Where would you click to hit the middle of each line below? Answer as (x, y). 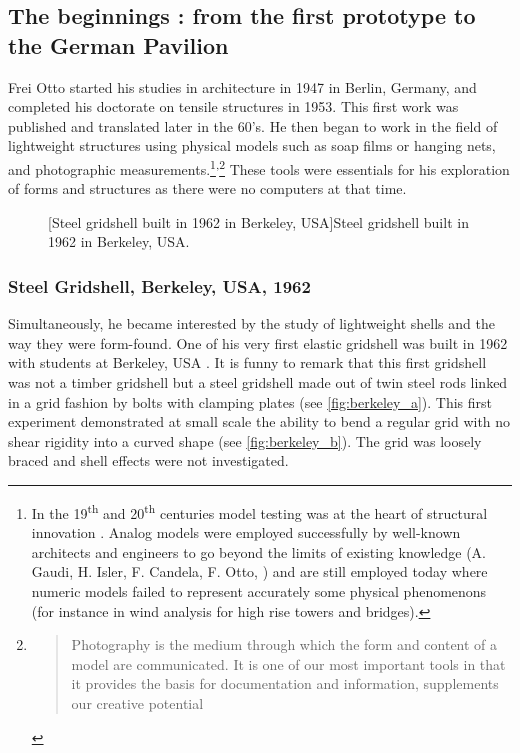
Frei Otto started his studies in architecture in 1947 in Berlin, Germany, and (242, 86)
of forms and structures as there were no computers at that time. (207, 188)
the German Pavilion (118, 44)
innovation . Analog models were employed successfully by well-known (246, 532)
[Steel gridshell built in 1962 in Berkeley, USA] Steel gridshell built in (258, 221)
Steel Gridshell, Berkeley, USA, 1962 (159, 285)
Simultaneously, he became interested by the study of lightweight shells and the (251, 323)
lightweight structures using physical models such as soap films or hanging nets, (252, 145)
